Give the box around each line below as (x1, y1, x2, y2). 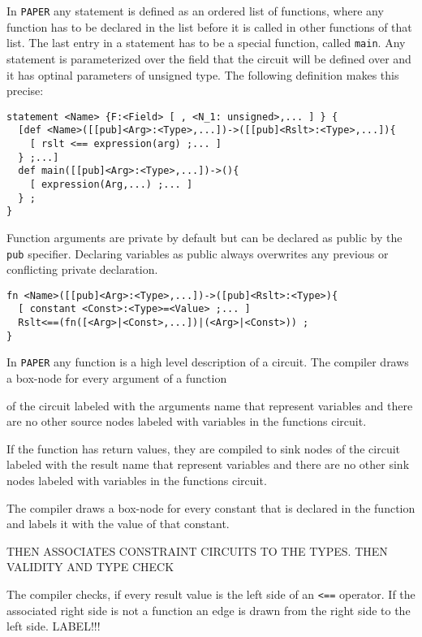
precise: (6, 82, 44, 99)
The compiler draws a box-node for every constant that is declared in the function (6, 499, 416, 516)
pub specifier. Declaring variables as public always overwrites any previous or (6, 245, 389, 262)
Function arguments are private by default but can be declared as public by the (6, 228, 403, 245)
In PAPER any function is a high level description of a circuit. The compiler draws (6, 353, 409, 370)
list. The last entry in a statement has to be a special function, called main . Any (6, 34, 406, 51)
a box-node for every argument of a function (6, 370, 227, 387)
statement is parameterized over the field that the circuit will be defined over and (6, 50, 411, 67)
